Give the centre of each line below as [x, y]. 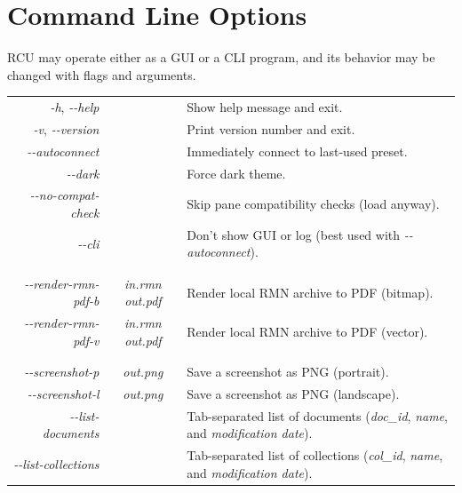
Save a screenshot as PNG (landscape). [293, 394]
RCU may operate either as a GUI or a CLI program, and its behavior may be [221, 57]
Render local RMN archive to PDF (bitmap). [310, 292]
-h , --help [75, 107]
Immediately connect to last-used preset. [297, 151]
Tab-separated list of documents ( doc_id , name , [317, 415]
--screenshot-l [63, 394]
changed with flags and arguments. [102, 74]
